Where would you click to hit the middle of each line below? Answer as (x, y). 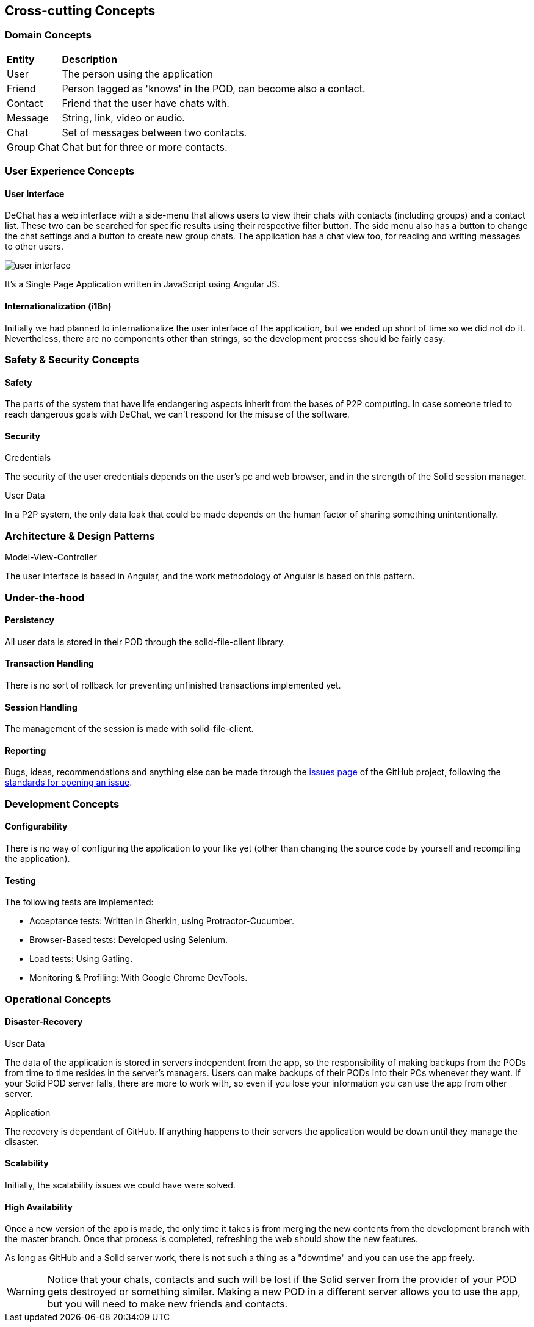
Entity (21, 59)
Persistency (30, 620)
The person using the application (137, 74)
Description (89, 59)
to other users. (34, 247)
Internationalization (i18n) (58, 306)
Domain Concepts (48, 35)
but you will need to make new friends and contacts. (168, 1304)
